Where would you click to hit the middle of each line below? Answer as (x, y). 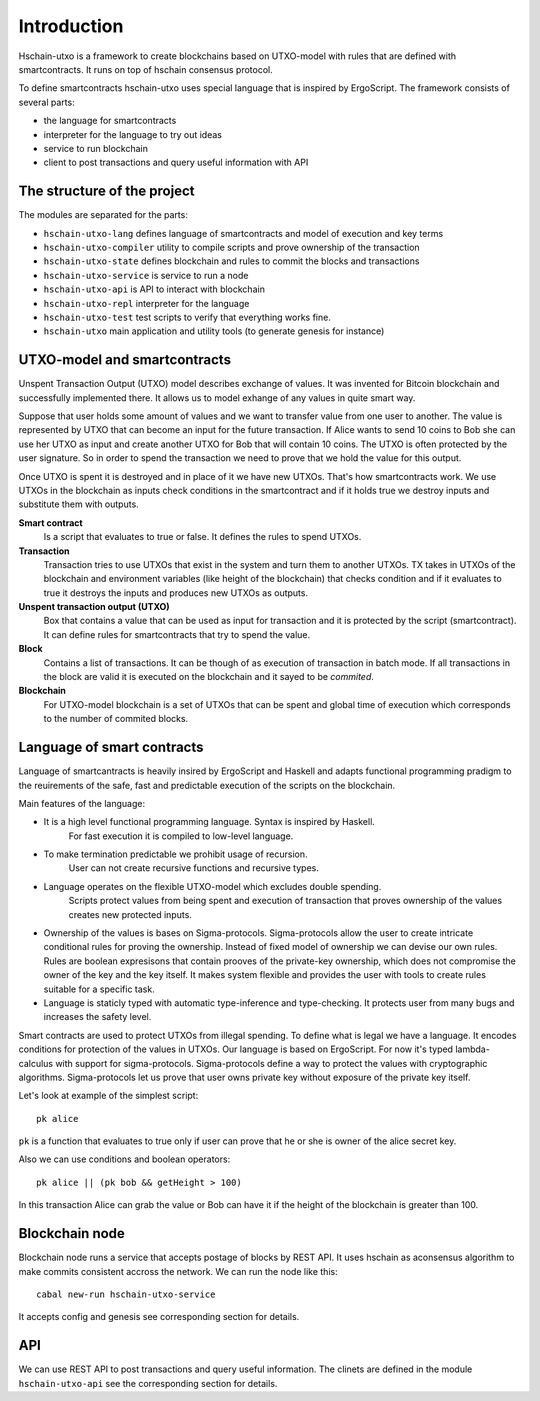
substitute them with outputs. (78, 504)
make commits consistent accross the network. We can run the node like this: (178, 1271)
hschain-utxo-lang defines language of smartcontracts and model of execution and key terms (243, 233)
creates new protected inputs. (130, 914)
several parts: (46, 102)
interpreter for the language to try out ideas (132, 134)
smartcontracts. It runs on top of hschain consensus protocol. (146, 69)
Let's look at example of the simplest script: (108, 1096)
